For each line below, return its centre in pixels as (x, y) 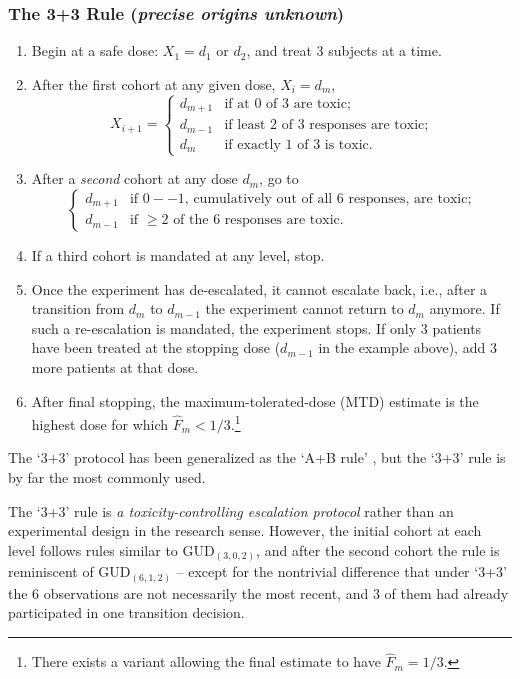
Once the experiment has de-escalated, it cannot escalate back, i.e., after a (259, 288)
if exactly (252, 144)
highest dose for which (100, 423)
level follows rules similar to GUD (111, 549)
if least (245, 125)
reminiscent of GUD (69, 571)
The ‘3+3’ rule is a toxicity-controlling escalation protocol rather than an (231, 510)
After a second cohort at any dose (134, 178)
